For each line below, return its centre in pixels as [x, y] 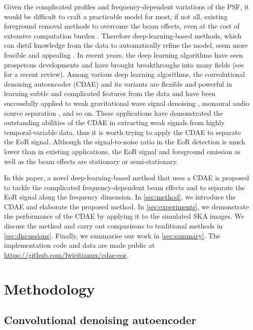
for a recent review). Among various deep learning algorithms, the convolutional [125, 74]
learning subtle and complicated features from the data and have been [110, 93]
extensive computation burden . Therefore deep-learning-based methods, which [123, 35]
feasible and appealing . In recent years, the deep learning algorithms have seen [124, 54]
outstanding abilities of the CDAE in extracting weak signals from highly [114, 122]
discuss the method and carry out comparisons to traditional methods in [113, 226]
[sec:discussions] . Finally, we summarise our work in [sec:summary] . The [112, 235]
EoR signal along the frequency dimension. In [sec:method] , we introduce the [120, 197]
